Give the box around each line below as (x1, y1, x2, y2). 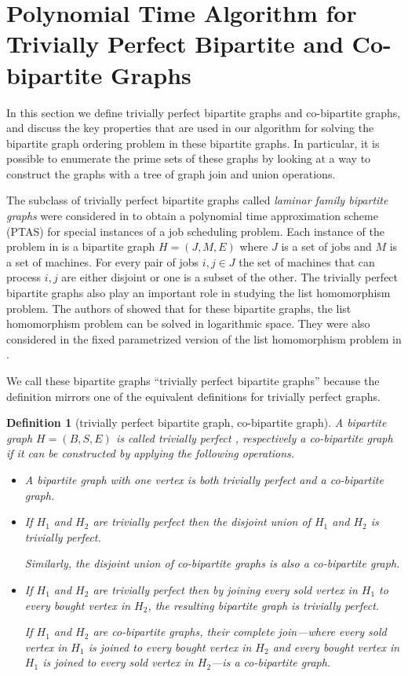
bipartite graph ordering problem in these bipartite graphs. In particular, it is (6, 134, 380, 151)
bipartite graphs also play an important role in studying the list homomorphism (6, 285, 391, 301)
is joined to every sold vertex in (42, 654, 194, 670)
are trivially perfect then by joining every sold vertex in (93, 581, 358, 597)
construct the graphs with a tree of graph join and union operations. (6, 165, 336, 182)
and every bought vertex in (272, 638, 400, 655)
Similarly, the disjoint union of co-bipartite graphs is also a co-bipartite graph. (24, 555, 400, 571)
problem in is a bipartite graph (6, 238, 155, 255)
